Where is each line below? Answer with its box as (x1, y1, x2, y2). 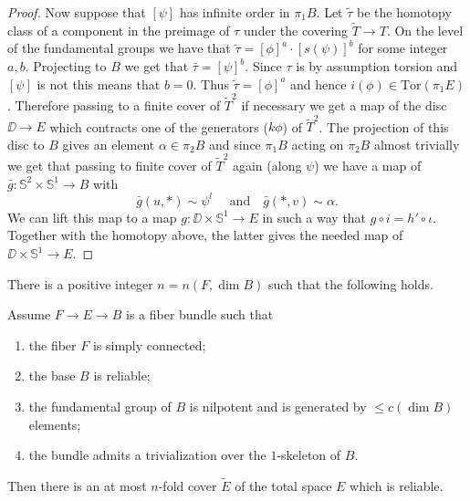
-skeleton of (277, 445, 341, 464)
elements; (28, 414, 81, 433)
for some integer (358, 38, 448, 57)
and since (208, 134, 261, 153)
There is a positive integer (7, 274, 153, 293)
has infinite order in (179, 3, 290, 21)
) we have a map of (314, 156, 422, 175)
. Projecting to (25, 57, 107, 75)
